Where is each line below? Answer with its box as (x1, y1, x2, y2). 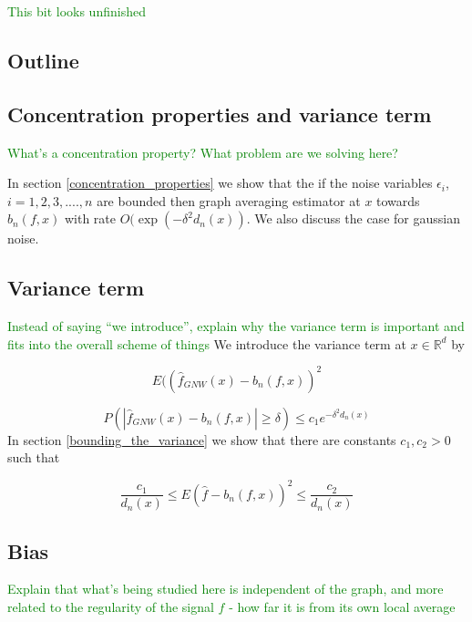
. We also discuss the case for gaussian (246, 209, 460, 228)
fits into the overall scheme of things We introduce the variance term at (7, 334, 406, 353)
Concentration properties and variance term (7, 99, 432, 128)
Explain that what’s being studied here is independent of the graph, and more (7, 579, 444, 598)
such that (7, 448, 60, 467)
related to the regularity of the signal (7, 596, 214, 616)
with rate (64, 209, 116, 228)
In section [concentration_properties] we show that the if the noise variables (7, 173, 433, 192)
